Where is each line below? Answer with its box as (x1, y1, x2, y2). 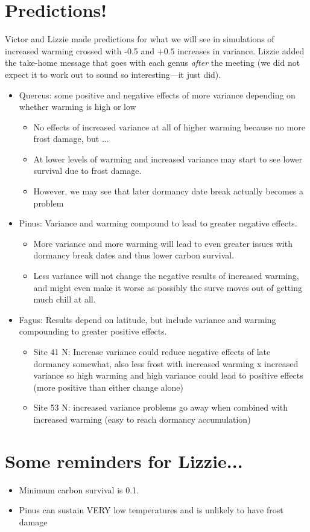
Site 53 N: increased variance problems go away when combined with (33, 401, 288, 414)
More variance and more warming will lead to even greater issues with (33, 237, 293, 249)
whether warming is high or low (19, 100, 136, 113)
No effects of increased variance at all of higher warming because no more (33, 120, 305, 133)
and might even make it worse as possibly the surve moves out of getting (33, 281, 302, 293)
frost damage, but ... (33, 132, 109, 145)
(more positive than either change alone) (33, 380, 183, 393)
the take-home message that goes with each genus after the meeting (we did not (5, 56, 300, 69)
